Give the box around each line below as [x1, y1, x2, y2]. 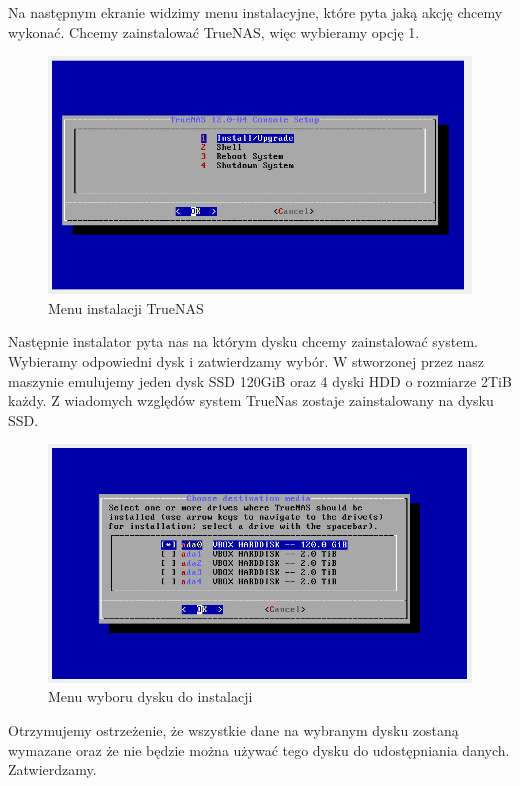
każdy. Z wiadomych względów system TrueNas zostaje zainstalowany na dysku [8, 390, 494, 411]
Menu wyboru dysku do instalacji [48, 686, 253, 707]
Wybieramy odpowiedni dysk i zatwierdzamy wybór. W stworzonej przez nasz [8, 351, 485, 371]
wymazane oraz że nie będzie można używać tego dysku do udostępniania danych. [8, 739, 510, 760]
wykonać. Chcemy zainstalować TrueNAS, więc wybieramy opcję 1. [8, 21, 420, 42]
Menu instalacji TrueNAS [48, 297, 204, 318]
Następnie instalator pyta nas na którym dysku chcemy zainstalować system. [8, 331, 478, 352]
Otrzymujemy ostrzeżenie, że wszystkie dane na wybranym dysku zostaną [8, 720, 459, 741]
